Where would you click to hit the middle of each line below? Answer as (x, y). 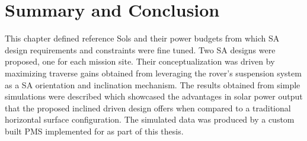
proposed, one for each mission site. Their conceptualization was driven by (140, 61)
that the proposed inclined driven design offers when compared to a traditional (148, 108)
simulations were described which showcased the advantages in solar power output (154, 96)
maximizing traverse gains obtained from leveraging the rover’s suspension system (153, 73)
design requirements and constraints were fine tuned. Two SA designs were (140, 49)
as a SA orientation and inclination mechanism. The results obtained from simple (153, 84)
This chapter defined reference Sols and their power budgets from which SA (142, 38)
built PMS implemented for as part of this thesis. (94, 131)
